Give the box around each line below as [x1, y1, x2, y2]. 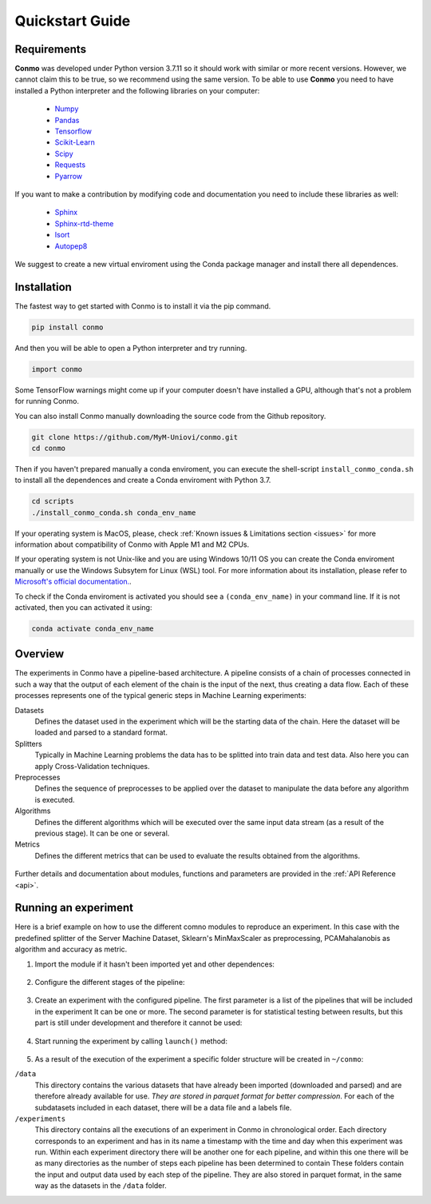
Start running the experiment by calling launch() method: [34, 1036, 227, 1046]
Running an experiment [14, 901, 134, 915]
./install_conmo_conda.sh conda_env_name [31, 508, 196, 517]
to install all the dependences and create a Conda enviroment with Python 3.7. [14, 476, 271, 485]
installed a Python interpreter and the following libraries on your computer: [14, 86, 260, 95]
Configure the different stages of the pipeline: [34, 977, 185, 987]
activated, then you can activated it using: [14, 603, 152, 612]
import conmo [31, 365, 83, 373]
